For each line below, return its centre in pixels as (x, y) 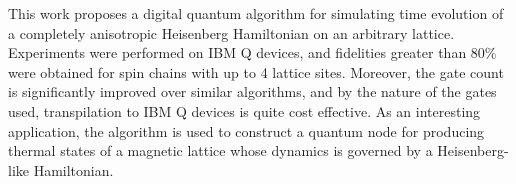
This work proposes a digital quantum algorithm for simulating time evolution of (256, 13)
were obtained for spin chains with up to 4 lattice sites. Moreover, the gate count (256, 71)
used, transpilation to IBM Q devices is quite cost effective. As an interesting (244, 110)
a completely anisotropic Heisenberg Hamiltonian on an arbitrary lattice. (231, 32)
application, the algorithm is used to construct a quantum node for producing (246, 130)
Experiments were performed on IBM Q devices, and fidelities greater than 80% (252, 52)
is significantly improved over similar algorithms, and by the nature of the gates (252, 91)
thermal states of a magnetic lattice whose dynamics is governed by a (220, 150)
